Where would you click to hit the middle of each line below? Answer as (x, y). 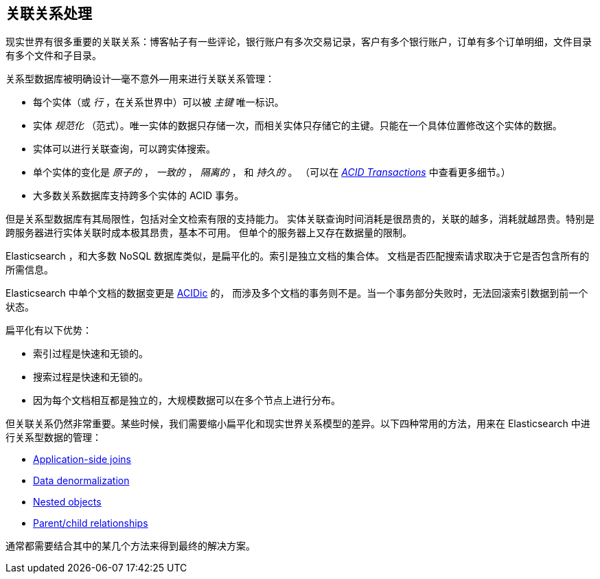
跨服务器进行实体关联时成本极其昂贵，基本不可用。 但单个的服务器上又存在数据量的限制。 (209, 233)
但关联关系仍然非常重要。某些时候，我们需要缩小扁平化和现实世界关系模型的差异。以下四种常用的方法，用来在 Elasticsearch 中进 (298, 424)
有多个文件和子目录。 (54, 56)
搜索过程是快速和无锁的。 (91, 377)
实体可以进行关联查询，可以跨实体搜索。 (124, 149)
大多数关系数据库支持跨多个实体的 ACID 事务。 (139, 196)
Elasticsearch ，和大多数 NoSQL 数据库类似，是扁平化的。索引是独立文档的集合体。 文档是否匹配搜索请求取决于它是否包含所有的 (298, 256)
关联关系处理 (49, 13)
